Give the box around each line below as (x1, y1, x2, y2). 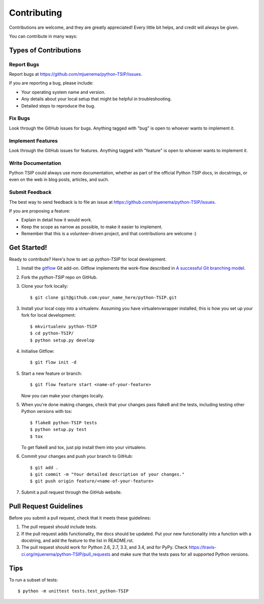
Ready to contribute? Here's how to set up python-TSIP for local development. (9, 257, 167, 262)
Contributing (9, 7, 62, 18)
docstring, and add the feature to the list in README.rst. (21, 538, 134, 543)
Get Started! (9, 243, 47, 252)
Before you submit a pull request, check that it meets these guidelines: (9, 515, 151, 520)
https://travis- (189, 544, 217, 550)
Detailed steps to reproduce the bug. (21, 103, 95, 108)
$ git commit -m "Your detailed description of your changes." (30, 472, 185, 477)
